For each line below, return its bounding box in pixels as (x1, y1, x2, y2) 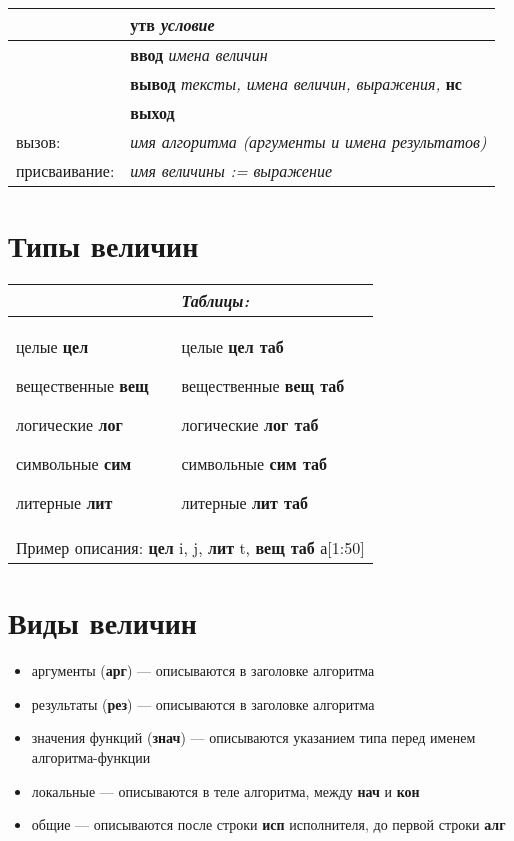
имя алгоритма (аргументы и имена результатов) (130, 130, 487, 153)
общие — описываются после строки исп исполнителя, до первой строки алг (31, 814, 506, 835)
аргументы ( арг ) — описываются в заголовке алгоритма (31, 660, 375, 681)
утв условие (130, 13, 215, 36)
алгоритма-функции (31, 747, 151, 768)
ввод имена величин (130, 43, 268, 66)
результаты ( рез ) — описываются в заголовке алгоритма (31, 693, 375, 714)
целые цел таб (181, 335, 284, 359)
